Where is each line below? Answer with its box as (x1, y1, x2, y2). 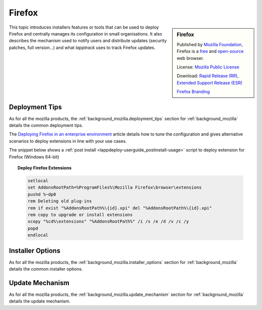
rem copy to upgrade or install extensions (27, 212, 133, 217)
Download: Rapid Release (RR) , (177, 73, 239, 79)
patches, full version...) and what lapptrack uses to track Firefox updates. (9, 44, 156, 51)
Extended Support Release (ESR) (177, 80, 243, 86)
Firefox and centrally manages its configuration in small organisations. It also (9, 31, 163, 36)
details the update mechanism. (9, 298, 71, 304)
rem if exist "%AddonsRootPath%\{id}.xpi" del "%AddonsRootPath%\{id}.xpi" (27, 205, 212, 211)
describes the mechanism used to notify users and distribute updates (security (9, 38, 167, 44)
